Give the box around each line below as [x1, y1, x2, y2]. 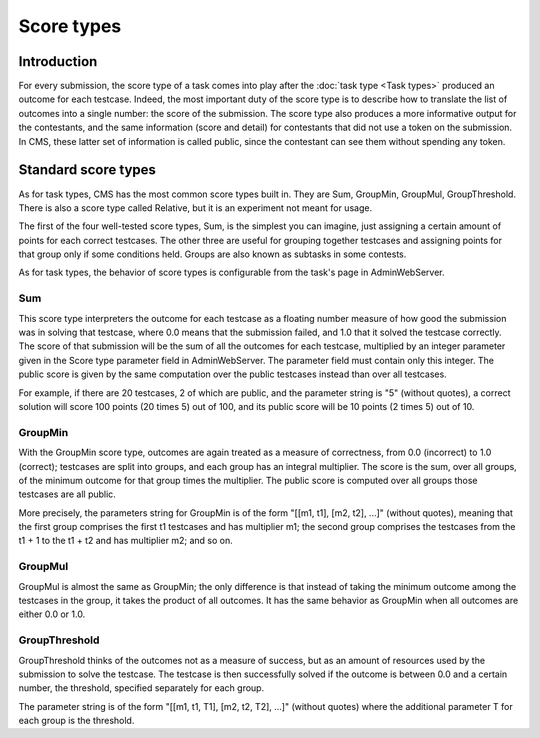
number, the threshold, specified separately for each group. [18, 682, 265, 694]
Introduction [18, 53, 98, 70]
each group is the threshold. [18, 715, 135, 727]
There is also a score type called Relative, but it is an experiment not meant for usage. [18, 201, 373, 214]
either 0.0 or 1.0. [18, 608, 86, 620]
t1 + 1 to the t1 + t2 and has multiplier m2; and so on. [18, 535, 234, 547]
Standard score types [18, 161, 157, 179]
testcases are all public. [18, 488, 117, 500]
